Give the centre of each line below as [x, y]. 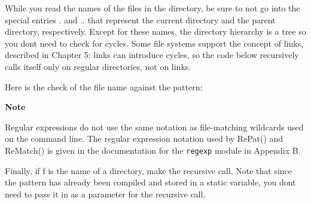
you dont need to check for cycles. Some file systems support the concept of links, [154, 43]
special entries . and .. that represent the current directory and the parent [140, 19]
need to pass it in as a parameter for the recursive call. [105, 194]
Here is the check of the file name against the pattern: [104, 86]
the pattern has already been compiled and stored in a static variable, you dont [150, 182]
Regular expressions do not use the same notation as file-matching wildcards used [154, 127]
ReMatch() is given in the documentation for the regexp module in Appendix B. [153, 150]
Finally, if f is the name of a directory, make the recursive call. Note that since [149, 170]
